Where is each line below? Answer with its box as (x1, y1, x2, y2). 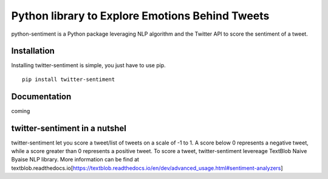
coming (11, 107, 30, 114)
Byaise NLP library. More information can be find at (11, 156, 140, 163)
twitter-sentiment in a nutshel (11, 123, 127, 133)
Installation (11, 46, 55, 56)
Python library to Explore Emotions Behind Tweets (11, 9, 270, 22)
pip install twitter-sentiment (22, 76, 115, 83)
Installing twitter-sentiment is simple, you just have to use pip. (11, 62, 166, 69)
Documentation (11, 91, 72, 102)
